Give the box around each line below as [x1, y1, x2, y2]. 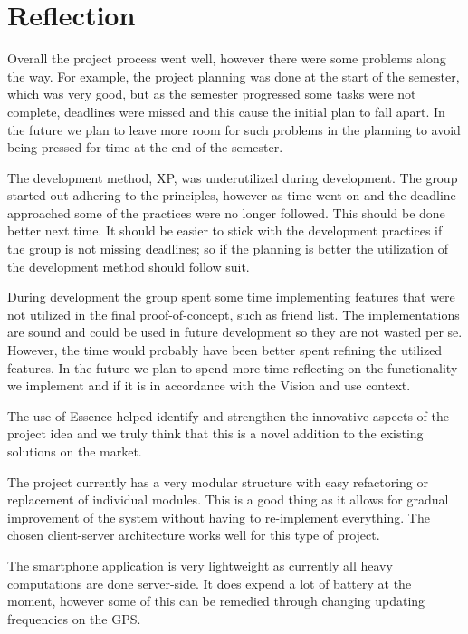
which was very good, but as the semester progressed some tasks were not [7, 84, 416, 103]
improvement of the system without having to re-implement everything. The [7, 507, 430, 526]
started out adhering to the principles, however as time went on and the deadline [7, 186, 456, 205]
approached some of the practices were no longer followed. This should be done [7, 203, 445, 222]
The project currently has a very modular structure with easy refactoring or [7, 472, 428, 491]
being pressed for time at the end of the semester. [7, 138, 283, 157]
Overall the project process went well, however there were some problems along [7, 49, 446, 68]
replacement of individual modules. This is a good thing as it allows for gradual [7, 490, 449, 509]
